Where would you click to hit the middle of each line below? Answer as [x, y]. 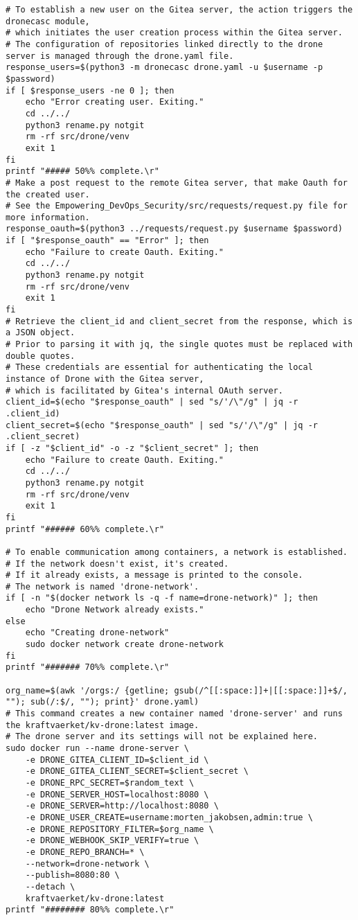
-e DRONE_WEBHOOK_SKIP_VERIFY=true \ [112, 841]
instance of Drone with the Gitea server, [105, 379]
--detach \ [50, 886]
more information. [48, 217]
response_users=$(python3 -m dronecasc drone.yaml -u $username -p [164, 68]
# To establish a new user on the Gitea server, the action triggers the [179, 10]
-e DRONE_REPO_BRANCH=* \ [85, 852]
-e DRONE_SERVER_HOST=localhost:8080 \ [117, 794]
